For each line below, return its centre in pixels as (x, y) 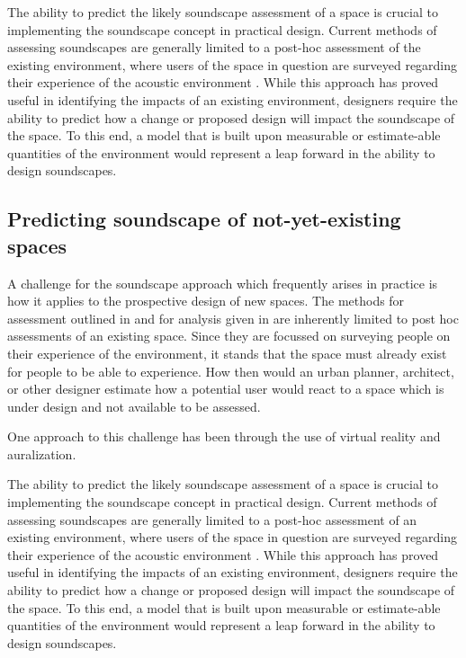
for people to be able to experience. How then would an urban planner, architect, (231, 371)
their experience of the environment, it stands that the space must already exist (227, 353)
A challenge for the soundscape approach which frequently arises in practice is (223, 283)
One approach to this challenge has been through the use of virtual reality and (224, 436)
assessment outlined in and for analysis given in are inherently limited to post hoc (233, 318)
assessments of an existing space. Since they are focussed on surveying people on (229, 336)
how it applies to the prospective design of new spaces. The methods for (206, 301)
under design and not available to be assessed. (134, 406)
